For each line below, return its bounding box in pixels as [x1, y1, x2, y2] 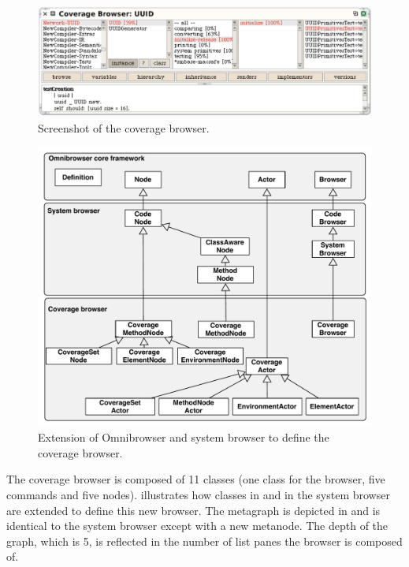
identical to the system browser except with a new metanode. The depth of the [6, 517, 389, 534]
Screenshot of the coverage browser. [38, 119, 210, 136]
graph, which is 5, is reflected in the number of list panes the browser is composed [6, 532, 403, 549]
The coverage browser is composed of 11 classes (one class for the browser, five [6, 471, 385, 487]
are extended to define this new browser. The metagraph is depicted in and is [6, 502, 381, 518]
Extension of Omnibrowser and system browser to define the [38, 429, 329, 446]
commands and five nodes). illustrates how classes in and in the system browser [6, 486, 390, 502]
